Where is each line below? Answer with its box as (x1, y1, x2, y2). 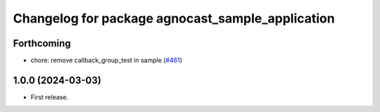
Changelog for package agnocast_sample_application (13, 11, 335, 26)
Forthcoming (13, 37, 71, 49)
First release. (30, 92, 69, 101)
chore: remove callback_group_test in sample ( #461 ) (30, 56, 182, 65)
